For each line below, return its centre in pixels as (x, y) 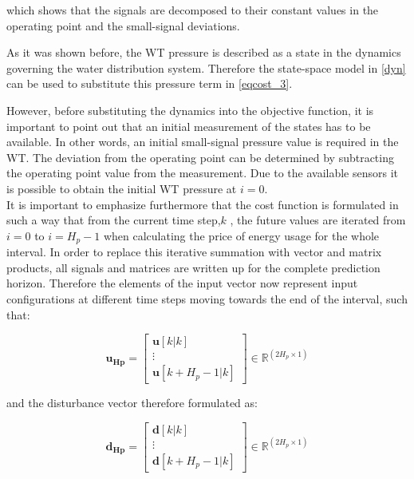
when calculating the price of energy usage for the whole (241, 235)
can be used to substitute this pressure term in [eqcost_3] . (150, 83)
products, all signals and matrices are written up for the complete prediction (193, 267)
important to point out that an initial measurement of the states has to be (189, 126)
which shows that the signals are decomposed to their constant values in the (193, 10)
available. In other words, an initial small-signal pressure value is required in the (203, 142)
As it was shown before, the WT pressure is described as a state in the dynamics (204, 52)
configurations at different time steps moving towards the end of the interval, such (207, 298)
